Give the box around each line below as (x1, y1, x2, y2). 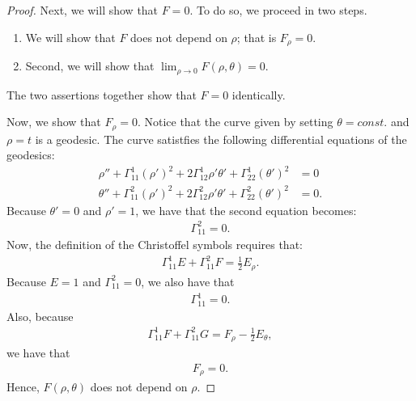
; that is (236, 28, 277, 45)
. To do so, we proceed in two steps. (189, 2, 367, 18)
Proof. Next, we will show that (6, 2, 159, 18)
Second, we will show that (25, 57, 155, 74)
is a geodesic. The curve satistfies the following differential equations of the (35, 130, 407, 147)
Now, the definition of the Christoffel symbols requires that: (6, 236, 303, 253)
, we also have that (141, 272, 235, 289)
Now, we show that (6, 113, 101, 130)
